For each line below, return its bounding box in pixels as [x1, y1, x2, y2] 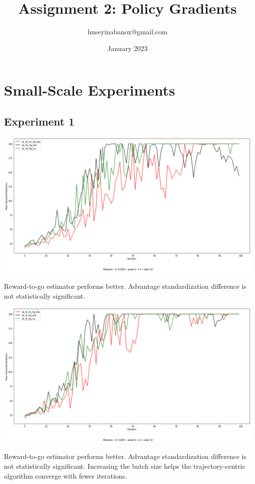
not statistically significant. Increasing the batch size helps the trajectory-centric [4, 460, 246, 471]
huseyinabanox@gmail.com [87, 26, 168, 37]
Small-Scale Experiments [4, 80, 175, 100]
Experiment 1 [4, 113, 75, 128]
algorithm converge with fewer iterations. [4, 470, 127, 481]
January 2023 [107, 43, 148, 53]
